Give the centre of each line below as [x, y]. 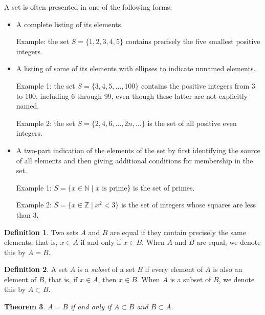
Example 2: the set [46, 123]
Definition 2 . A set [36, 269]
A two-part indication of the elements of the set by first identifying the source [138, 150]
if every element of [174, 269]
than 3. [27, 214]
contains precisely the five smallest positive [193, 41]
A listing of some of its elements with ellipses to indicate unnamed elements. [136, 68]
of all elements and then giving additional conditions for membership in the [135, 160]
